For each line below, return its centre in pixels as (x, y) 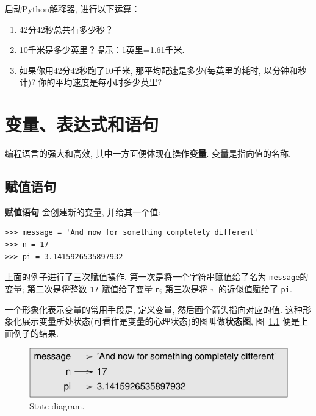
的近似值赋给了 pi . (255, 288)
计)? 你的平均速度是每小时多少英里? (91, 82)
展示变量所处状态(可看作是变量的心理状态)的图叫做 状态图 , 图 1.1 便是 (161, 321)
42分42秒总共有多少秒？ (66, 29)
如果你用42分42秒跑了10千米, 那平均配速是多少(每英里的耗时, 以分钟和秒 (163, 70)
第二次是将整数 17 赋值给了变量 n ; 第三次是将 (117, 288)
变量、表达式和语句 (82, 124)
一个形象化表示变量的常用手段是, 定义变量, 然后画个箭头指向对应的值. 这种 (154, 309)
